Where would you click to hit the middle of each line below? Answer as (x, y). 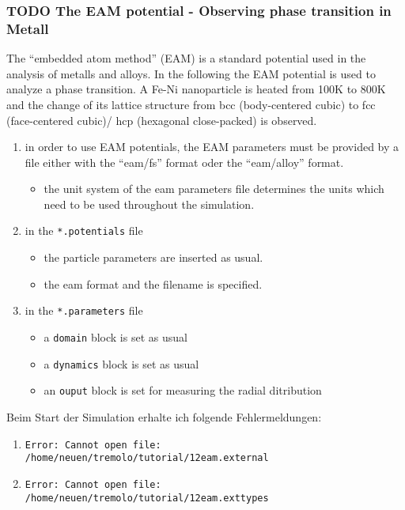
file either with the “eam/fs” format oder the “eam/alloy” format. (184, 162)
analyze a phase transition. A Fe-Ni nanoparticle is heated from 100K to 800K (196, 89)
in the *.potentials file (84, 230)
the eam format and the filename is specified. (153, 283)
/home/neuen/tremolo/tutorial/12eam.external (147, 458)
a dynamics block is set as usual (121, 363)
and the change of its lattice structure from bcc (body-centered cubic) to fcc (191, 104)
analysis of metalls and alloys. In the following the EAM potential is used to (191, 73)
